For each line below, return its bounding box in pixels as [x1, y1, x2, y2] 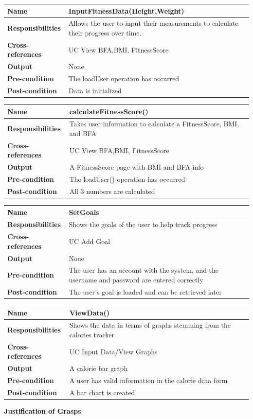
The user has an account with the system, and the [69, 265, 219, 275]
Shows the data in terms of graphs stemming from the [69, 320, 231, 330]
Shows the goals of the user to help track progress [69, 219, 217, 229]
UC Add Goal [69, 236, 110, 246]
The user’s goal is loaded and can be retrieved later [69, 286, 222, 297]
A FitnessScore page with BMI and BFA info [69, 162, 204, 172]
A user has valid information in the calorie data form [69, 375, 228, 385]
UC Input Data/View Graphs [69, 346, 158, 356]
